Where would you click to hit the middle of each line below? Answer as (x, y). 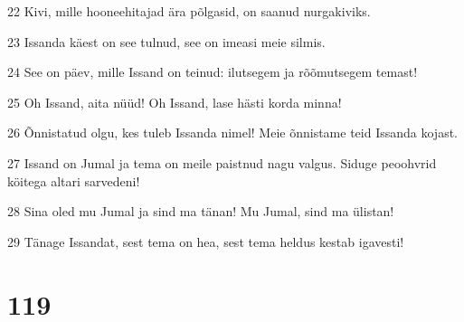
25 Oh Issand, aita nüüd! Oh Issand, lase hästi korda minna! (175, 102)
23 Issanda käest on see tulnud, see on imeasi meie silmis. (166, 41)
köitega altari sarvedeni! (74, 180)
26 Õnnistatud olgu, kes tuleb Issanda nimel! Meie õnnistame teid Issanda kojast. (233, 133)
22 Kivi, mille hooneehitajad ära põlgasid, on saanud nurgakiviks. (189, 11)
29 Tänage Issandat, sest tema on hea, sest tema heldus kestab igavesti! (206, 241)
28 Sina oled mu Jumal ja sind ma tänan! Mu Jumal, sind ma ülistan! (201, 211)
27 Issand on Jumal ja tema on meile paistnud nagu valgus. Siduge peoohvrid (222, 162)
